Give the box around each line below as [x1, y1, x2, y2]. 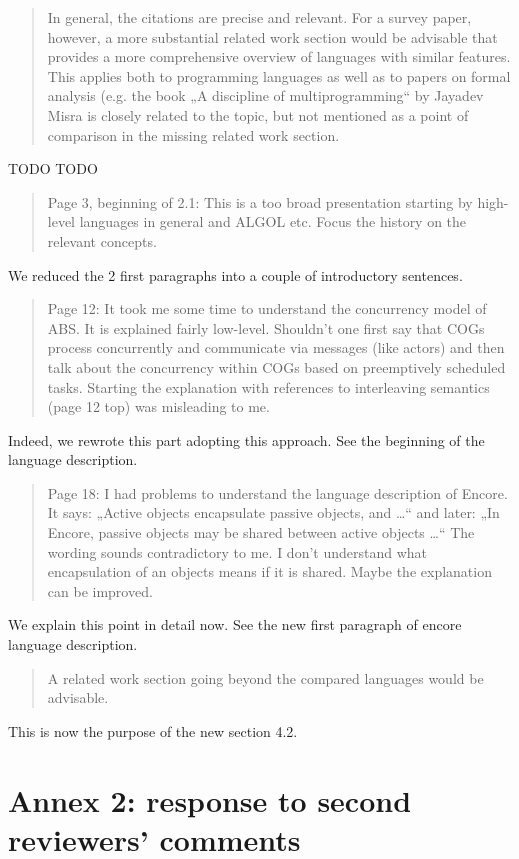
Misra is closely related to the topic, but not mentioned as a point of [47, 104, 469, 125]
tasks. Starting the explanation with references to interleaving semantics [47, 376, 490, 397]
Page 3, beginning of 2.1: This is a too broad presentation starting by [47, 191, 473, 212]
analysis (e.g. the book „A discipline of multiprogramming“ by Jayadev [47, 85, 484, 106]
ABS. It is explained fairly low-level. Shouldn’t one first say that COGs [47, 317, 485, 338]
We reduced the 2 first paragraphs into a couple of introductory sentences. [8, 264, 463, 285]
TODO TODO [8, 158, 98, 179]
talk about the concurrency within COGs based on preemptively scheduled [47, 356, 506, 377]
